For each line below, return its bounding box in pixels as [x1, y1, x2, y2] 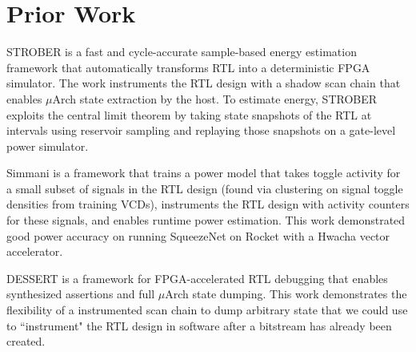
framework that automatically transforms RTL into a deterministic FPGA [6, 59, 370, 75]
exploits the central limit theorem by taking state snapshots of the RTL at [6, 106, 372, 123]
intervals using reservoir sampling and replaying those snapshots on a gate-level [6, 122, 396, 139]
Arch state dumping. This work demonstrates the [165, 285, 407, 302]
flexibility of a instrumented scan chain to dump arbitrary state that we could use [6, 301, 408, 318]
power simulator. [6, 137, 89, 154]
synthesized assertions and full [6, 285, 155, 302]
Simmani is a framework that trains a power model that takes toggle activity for [6, 164, 401, 181]
